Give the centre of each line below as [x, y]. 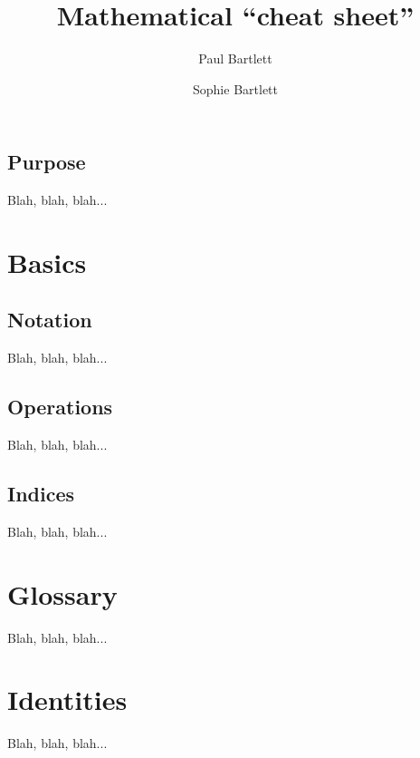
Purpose [47, 162]
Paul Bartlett [235, 58]
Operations [60, 407]
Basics [47, 262]
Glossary [62, 593]
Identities [67, 700]
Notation [50, 320]
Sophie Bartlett [235, 88]
